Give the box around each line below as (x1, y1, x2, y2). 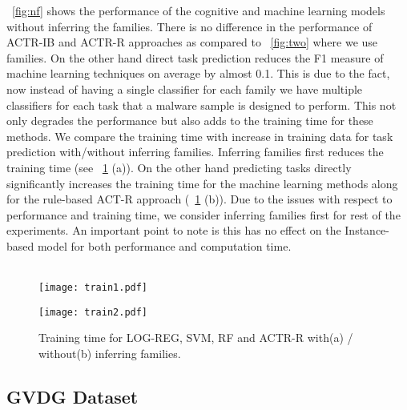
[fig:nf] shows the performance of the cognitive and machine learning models (12, 2, 385, 18)
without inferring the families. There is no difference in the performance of (6, 18, 373, 34)
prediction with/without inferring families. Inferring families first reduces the (6, 143, 384, 160)
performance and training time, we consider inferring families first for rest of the (6, 206, 401, 223)
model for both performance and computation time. (37, 237, 292, 254)
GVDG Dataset (6, 384, 139, 408)
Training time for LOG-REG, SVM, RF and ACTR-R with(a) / (38, 329, 353, 346)
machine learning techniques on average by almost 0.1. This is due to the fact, (6, 65, 390, 82)
